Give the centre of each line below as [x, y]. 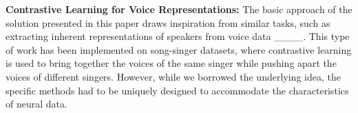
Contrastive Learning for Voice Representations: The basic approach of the [179, 9]
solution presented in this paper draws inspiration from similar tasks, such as [168, 22]
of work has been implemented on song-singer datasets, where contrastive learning [179, 49]
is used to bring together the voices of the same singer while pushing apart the [171, 63]
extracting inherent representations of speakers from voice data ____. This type [178, 36]
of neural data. [36, 104]
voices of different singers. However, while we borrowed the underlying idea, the [173, 76]
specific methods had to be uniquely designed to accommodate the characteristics [177, 90]
